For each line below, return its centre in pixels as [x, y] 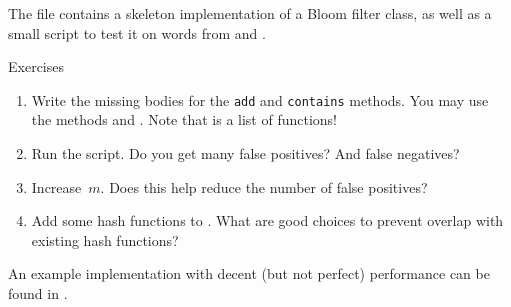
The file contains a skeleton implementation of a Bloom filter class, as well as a [250, 13]
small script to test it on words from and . [137, 32]
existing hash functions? [105, 239]
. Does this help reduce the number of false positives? [264, 186]
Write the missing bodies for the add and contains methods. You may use [260, 99]
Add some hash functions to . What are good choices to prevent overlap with [267, 220]
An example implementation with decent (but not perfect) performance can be [249, 273]
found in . [38, 293]
